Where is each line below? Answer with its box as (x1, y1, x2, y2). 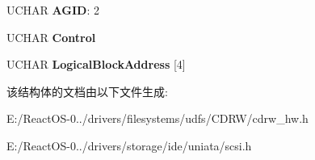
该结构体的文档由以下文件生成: (6, 82, 168, 99)
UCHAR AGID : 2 (6, 2, 99, 18)
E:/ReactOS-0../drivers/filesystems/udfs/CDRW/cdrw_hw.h (6, 110, 309, 127)
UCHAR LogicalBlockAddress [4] (6, 56, 186, 73)
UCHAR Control (6, 28, 96, 45)
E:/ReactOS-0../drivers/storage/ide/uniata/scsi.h (6, 137, 252, 154)
